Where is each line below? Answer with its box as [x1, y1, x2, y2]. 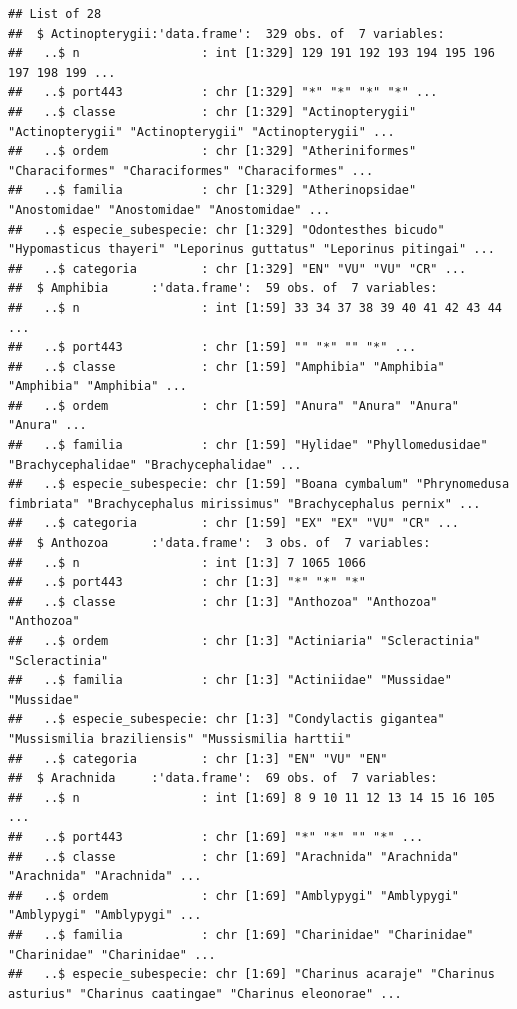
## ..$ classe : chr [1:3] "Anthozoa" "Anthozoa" [8, 594, 438, 609]
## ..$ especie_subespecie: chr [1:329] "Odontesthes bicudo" [8, 222, 445, 237]
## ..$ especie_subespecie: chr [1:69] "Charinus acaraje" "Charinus [8, 967, 495, 982]
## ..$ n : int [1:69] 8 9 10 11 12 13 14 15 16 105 [8, 790, 495, 805]
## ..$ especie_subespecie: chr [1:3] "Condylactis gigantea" [8, 712, 445, 727]
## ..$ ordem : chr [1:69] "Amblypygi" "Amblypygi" [8, 888, 460, 903]
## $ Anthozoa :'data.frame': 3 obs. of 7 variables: [8, 536, 431, 551]
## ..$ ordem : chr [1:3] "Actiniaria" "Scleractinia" [8, 634, 481, 648]
